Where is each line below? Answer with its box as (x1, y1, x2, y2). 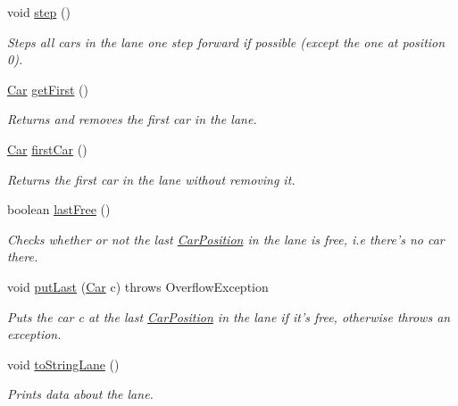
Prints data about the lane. (7, 385, 154, 403)
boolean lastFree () (7, 200, 111, 219)
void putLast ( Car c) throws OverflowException (7, 277, 269, 295)
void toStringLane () (7, 354, 120, 373)
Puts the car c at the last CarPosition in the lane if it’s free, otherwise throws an (7, 307, 451, 326)
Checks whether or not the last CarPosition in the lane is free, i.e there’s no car (7, 229, 445, 248)
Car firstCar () (7, 139, 87, 158)
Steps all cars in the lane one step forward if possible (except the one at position (7, 32, 446, 51)
